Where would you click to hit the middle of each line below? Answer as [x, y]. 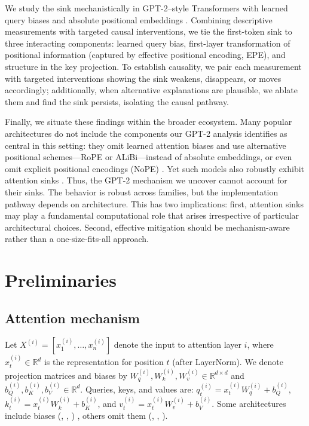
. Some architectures [249, 404]
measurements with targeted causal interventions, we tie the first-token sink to [149, 31]
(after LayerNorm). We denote [228, 362]
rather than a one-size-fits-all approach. [77, 239]
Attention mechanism [72, 318]
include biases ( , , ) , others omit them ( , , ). [86, 415]
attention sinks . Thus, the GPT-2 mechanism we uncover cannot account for [146, 180]
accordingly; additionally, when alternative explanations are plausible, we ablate [151, 90]
